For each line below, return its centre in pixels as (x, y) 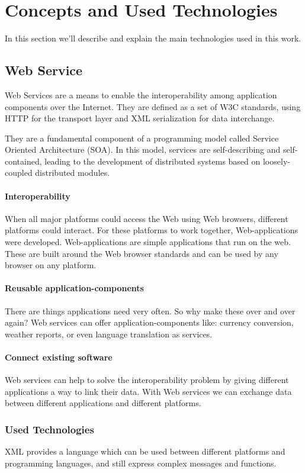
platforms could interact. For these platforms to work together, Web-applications (152, 230)
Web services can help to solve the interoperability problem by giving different (147, 380)
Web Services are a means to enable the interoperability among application (141, 94)
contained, (23, 161)
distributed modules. (73, 173)
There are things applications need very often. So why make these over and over (150, 310)
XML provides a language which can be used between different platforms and (145, 451)
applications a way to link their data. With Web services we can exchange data (148, 391)
